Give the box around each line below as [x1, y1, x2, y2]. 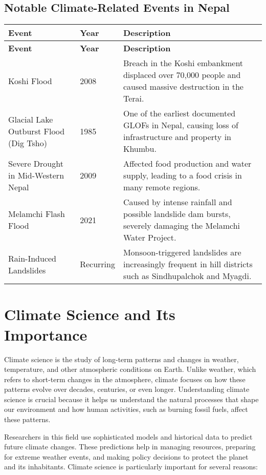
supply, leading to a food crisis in [123, 169, 242, 182]
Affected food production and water [123, 157, 252, 170]
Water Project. [123, 231, 176, 244]
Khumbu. [123, 143, 157, 155]
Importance [4, 324, 87, 345]
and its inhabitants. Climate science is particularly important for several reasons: [4, 461, 258, 472]
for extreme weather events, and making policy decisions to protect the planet [4, 451, 249, 462]
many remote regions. [123, 181, 201, 193]
